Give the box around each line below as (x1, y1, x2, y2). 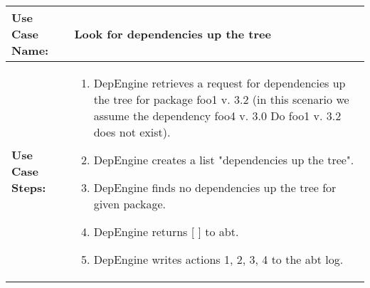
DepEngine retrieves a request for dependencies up (93, 75, 346, 91)
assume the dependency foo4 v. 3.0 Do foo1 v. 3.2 (93, 107, 342, 124)
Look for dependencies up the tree (74, 26, 271, 42)
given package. (93, 196, 166, 212)
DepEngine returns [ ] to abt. (93, 223, 239, 240)
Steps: (11, 179, 46, 196)
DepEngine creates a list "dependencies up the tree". (93, 151, 354, 168)
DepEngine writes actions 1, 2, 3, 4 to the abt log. (93, 251, 344, 267)
